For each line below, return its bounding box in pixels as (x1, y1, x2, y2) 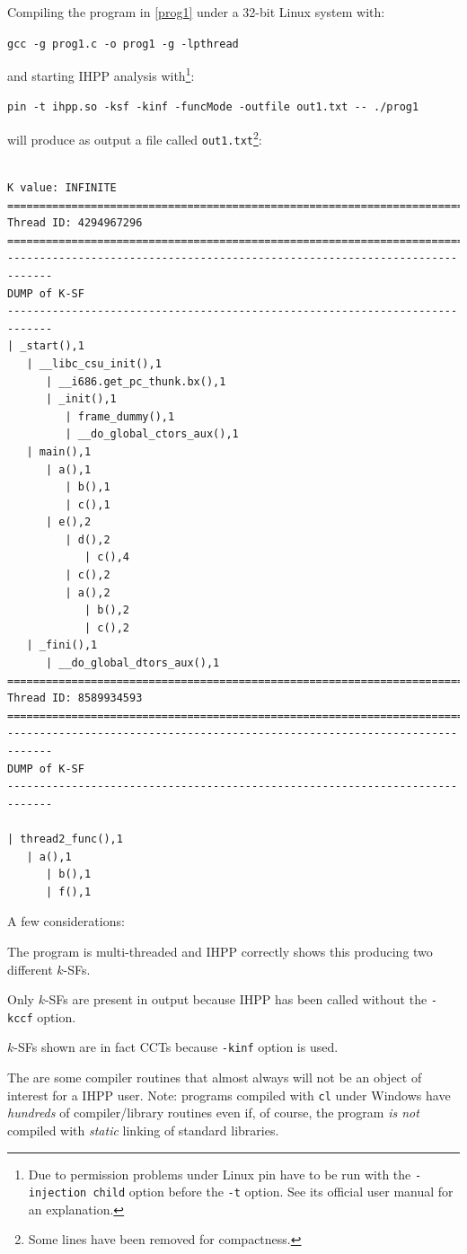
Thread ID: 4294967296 (7, 216, 143, 230)
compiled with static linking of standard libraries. (7, 1120, 279, 1139)
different (7, 959, 53, 978)
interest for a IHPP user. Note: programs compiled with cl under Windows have (7, 1085, 451, 1104)
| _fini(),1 (26, 639, 98, 652)
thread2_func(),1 (20, 832, 123, 845)
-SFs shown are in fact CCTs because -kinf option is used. (13, 1038, 339, 1056)
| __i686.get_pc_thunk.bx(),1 (45, 375, 226, 388)
